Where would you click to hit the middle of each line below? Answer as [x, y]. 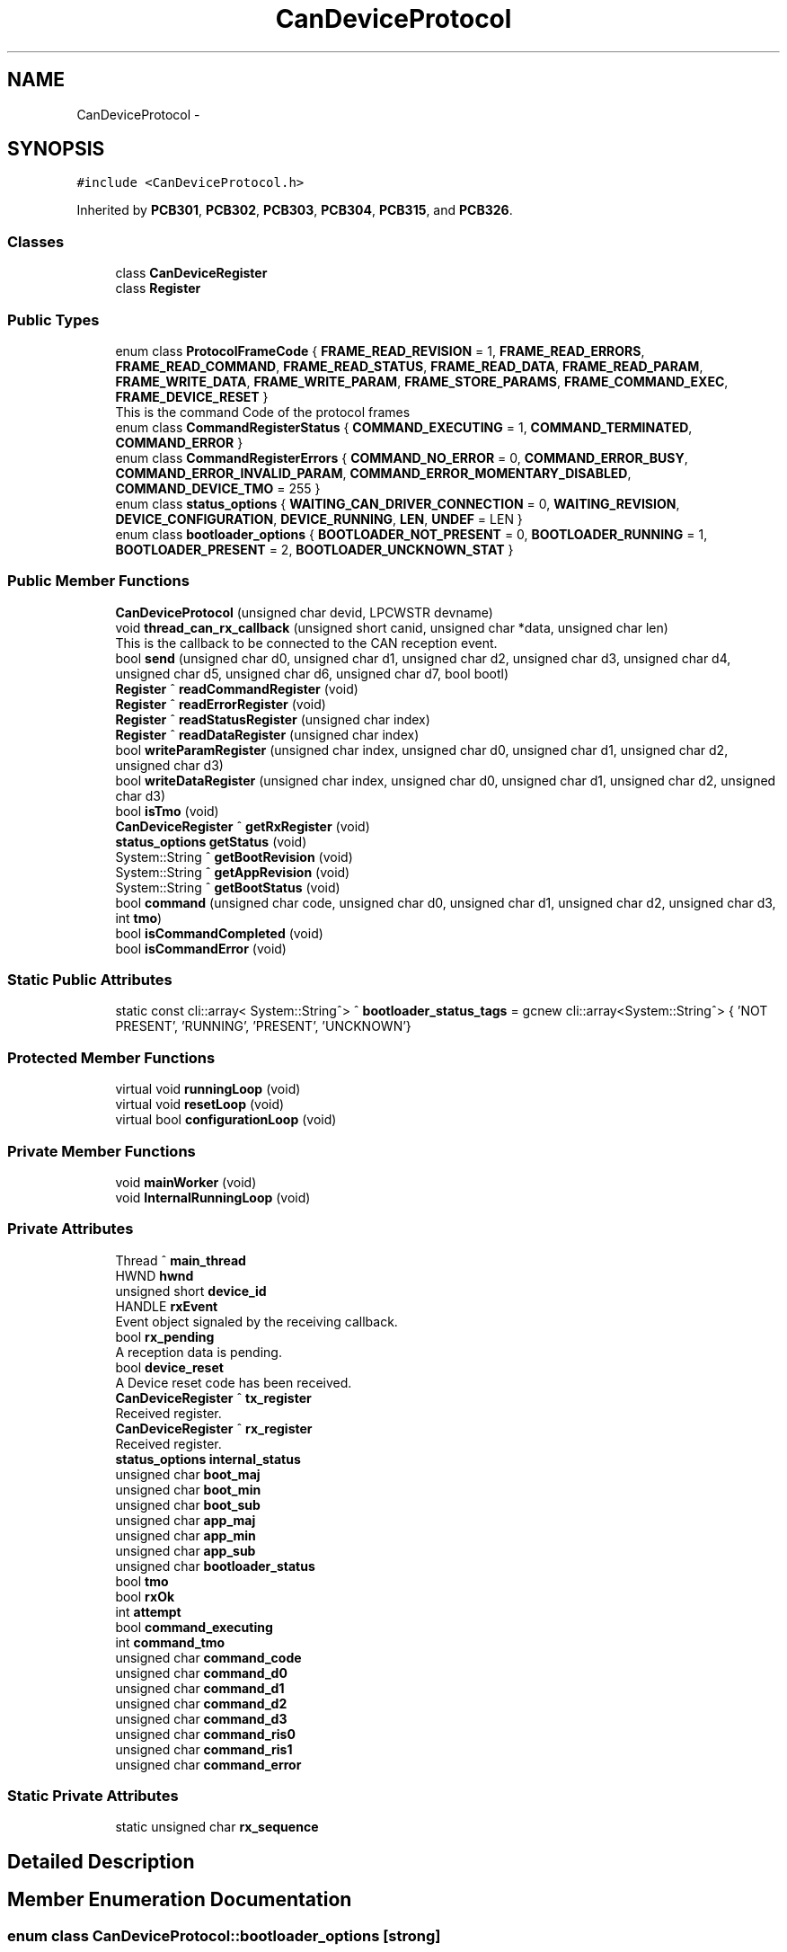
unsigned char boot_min [188, 1489]
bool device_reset [169, 1367]
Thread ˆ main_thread [181, 1260]
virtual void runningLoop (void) [208, 1089]
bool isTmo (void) [167, 811]
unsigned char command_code [208, 1657]
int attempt [148, 1611]
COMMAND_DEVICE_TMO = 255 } [218, 488]
